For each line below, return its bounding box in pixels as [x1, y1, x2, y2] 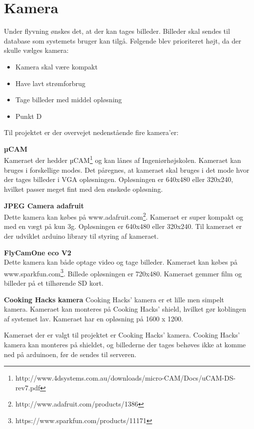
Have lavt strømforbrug [15, 78, 85, 88]
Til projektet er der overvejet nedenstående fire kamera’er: [4, 127, 179, 137]
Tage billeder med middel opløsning [15, 94, 122, 105]
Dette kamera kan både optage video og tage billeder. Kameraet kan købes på [4, 257, 237, 267]
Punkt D [15, 111, 42, 121]
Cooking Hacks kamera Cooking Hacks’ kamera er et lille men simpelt [4, 294, 224, 304]
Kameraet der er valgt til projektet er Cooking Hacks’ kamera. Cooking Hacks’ [4, 330, 240, 340]
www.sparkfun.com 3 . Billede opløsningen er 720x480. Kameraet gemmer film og [4, 267, 242, 278]
